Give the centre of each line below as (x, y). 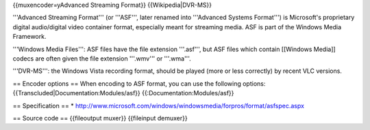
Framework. (29, 37)
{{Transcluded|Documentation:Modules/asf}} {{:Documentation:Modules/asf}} (123, 93)
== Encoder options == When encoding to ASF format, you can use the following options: (139, 83)
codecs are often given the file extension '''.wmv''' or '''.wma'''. (102, 59)
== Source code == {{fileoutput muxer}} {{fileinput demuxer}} (100, 118)
